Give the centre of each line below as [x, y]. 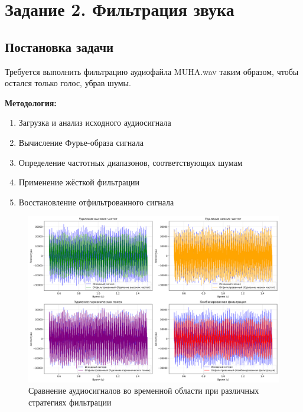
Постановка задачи [59, 46]
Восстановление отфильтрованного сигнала [96, 202]
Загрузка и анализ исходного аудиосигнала [95, 122]
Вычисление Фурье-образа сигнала [81, 142]
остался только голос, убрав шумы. [68, 83]
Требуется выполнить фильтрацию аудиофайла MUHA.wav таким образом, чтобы [152, 71]
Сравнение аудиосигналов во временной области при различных [144, 390]
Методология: [31, 102]
